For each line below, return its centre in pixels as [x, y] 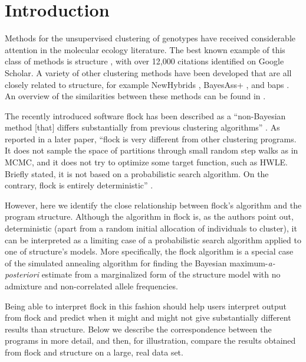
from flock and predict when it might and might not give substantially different [148, 317]
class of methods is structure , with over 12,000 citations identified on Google [144, 61]
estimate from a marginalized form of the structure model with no [161, 274]
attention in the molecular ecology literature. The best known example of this [145, 49]
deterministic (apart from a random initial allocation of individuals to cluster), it [151, 228]
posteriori [22, 274]
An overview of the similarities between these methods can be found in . [135, 96]
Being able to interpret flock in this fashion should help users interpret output [146, 306]
